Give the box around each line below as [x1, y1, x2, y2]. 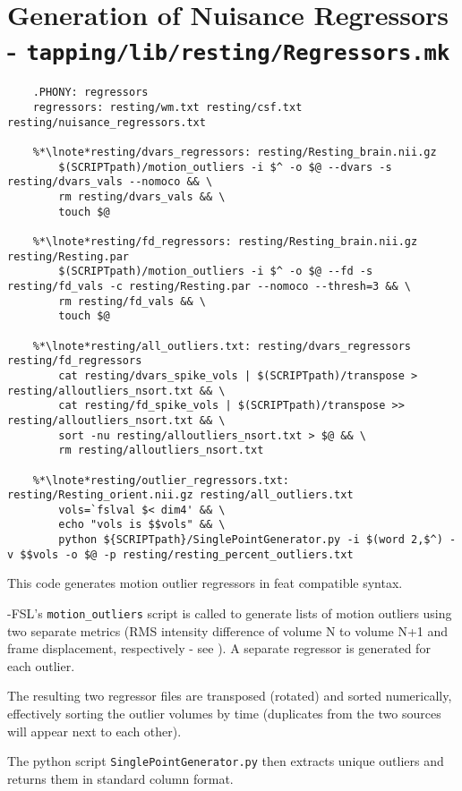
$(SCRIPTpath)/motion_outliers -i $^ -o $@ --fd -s [58, 265, 373, 278]
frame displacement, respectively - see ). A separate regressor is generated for [7, 639, 431, 658]
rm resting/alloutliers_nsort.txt [58, 444, 264, 457]
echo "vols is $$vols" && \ [58, 518, 226, 532]
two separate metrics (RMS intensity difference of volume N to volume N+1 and [7, 621, 449, 640]
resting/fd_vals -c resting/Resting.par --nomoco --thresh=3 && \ [7, 279, 412, 293]
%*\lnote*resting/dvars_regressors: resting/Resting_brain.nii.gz [32, 146, 437, 159]
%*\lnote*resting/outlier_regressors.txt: [32, 473, 289, 487]
